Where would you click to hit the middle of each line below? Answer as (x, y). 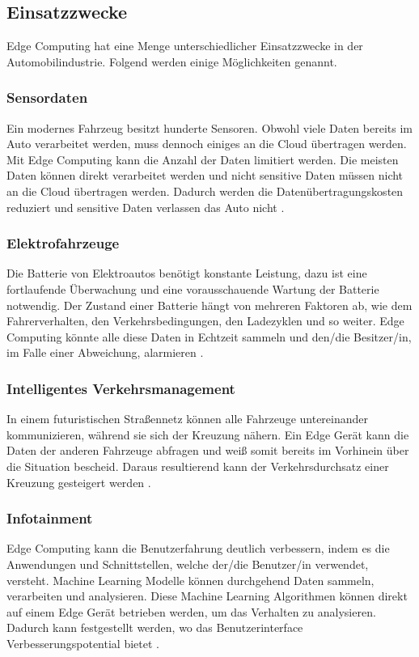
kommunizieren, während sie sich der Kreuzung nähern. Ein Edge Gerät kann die (208, 434)
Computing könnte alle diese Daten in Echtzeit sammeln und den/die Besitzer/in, (209, 336)
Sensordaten (47, 97)
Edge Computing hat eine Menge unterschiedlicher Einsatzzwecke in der (185, 46)
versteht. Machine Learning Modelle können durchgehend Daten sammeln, (190, 580)
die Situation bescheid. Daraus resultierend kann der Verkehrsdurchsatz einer (198, 466)
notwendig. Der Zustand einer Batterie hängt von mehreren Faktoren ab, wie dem (209, 305)
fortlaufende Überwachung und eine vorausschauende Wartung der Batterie (193, 288)
